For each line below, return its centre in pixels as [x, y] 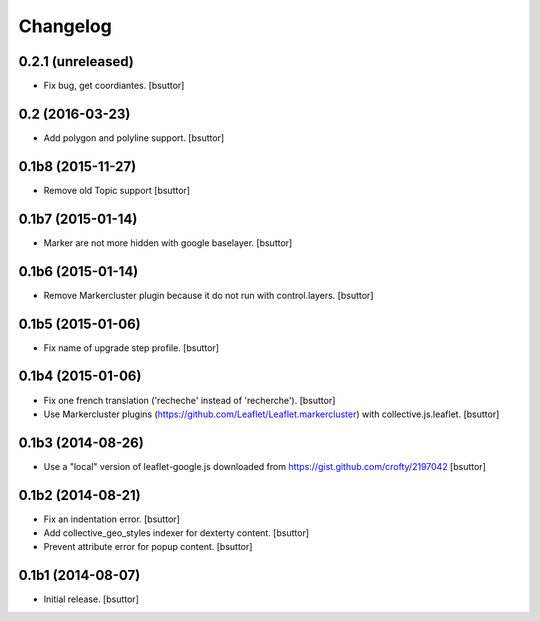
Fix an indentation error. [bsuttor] [111, 519]
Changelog [65, 26]
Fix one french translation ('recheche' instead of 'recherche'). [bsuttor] [189, 400]
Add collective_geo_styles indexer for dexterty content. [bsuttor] [176, 533]
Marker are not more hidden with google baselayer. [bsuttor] [168, 242]
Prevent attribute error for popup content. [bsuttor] [148, 547]
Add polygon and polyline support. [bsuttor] [134, 137]
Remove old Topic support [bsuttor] [116, 190]
